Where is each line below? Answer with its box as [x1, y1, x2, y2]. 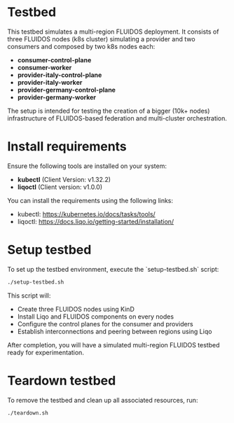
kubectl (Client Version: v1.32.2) [17, 175, 111, 183]
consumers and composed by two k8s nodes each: [7, 42, 156, 50]
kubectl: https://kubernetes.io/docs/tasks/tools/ [17, 209, 156, 218]
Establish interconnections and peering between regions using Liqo [17, 327, 212, 335]
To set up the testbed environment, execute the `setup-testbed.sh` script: [7, 265, 219, 273]
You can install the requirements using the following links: [7, 196, 174, 204]
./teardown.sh [7, 409, 49, 417]
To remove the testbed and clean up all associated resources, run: [7, 396, 198, 404]
